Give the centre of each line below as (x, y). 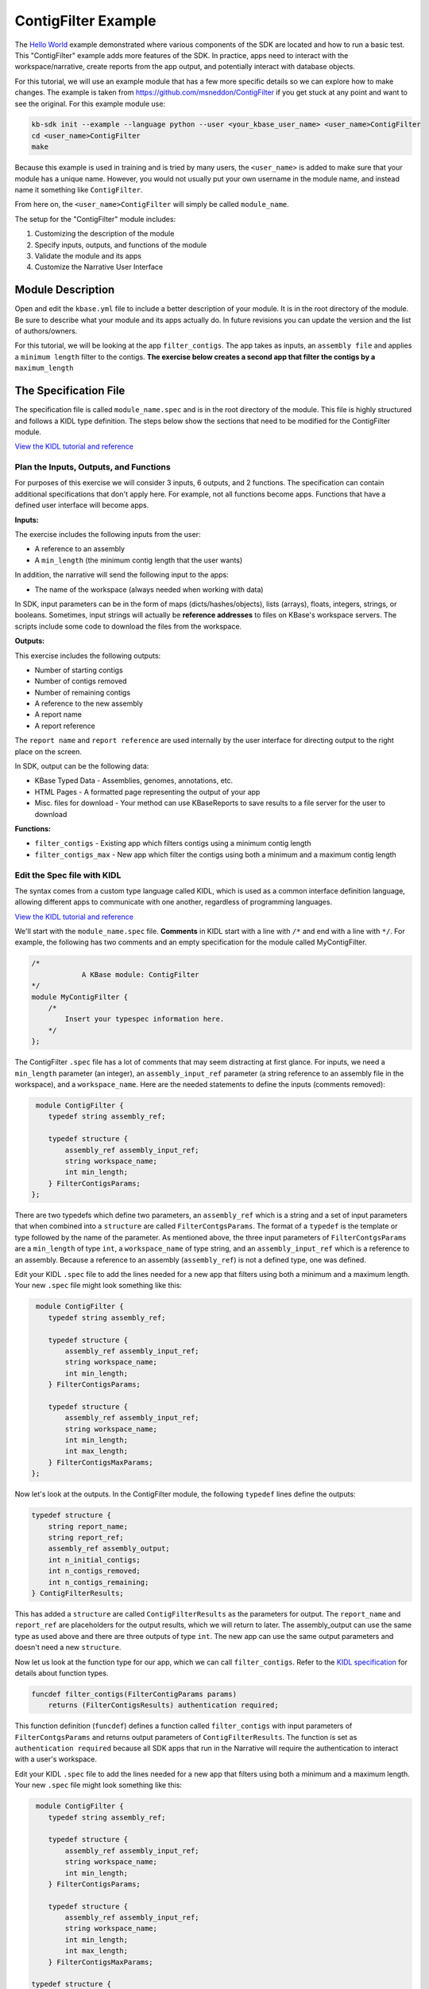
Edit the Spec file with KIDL (68, 875)
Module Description (65, 290)
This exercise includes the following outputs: (88, 656)
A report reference (65, 726)
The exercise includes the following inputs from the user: (108, 535)
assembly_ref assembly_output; (109, 1549)
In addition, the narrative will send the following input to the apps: (122, 575)
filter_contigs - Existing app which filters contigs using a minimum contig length (173, 843)
